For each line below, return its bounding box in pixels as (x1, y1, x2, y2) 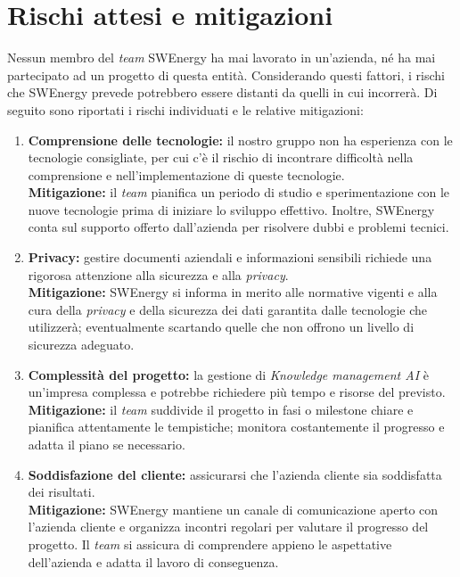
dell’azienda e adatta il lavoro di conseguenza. (28, 552, 279, 571)
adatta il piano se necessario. (28, 435, 185, 453)
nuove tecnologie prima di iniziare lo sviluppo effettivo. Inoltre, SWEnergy (28, 200, 435, 218)
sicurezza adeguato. (28, 335, 135, 354)
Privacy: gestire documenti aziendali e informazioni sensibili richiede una (28, 248, 432, 267)
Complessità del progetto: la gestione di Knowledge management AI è (28, 365, 429, 383)
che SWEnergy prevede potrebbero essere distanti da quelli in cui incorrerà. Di (7, 83, 438, 102)
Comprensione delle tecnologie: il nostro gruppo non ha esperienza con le (28, 130, 453, 149)
